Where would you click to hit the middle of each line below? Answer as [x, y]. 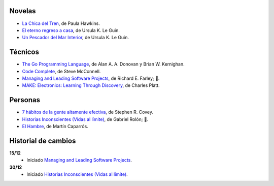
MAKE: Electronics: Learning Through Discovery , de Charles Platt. [91, 85]
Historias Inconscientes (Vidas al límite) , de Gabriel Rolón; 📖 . [85, 119]
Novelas [23, 11]
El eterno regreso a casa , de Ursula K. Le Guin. [71, 30]
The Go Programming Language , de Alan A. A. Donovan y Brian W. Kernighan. [103, 64]
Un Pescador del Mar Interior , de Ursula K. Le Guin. [76, 38]
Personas [25, 100]
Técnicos [24, 52]
